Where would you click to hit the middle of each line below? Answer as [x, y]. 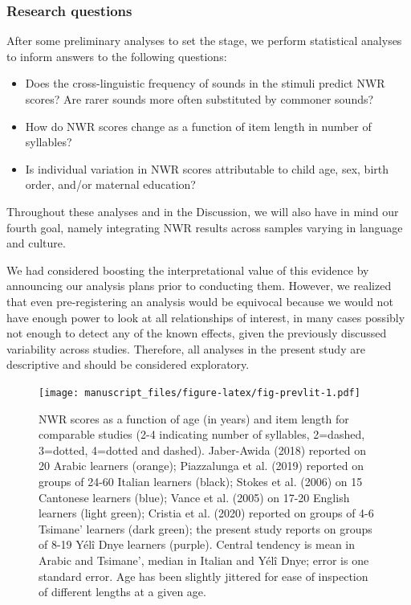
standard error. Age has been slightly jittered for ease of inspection [203, 576]
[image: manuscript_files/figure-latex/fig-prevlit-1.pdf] [199, 392]
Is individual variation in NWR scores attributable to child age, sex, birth [207, 168]
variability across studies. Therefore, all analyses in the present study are [186, 348]
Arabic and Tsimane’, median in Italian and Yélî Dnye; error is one [204, 560]
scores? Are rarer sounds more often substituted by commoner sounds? [199, 99]
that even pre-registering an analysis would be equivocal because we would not [200, 301]
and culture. [36, 243]
